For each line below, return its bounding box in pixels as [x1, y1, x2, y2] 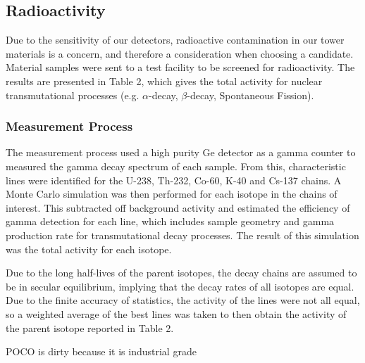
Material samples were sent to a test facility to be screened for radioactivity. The [6, 60, 355, 75]
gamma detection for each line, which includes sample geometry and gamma [6, 214, 335, 229]
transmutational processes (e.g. [6, 87, 140, 102]
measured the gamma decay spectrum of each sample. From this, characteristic [6, 158, 346, 173]
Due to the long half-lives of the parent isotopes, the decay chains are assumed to [6, 265, 357, 280]
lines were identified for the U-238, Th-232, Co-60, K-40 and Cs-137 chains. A [6, 172, 342, 187]
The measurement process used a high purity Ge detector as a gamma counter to [6, 145, 356, 160]
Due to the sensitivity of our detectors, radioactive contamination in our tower [6, 32, 345, 47]
